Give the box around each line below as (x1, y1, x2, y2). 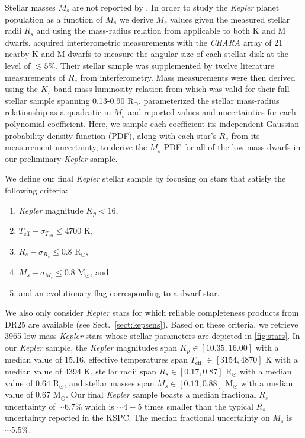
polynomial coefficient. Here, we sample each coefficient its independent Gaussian (5, 117, 299, 129)
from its (231, 129, 260, 141)
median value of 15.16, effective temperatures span (5, 353, 188, 366)
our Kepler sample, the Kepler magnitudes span (5, 341, 177, 353)
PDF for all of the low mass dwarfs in (163, 141, 301, 153)
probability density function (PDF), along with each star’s (5, 129, 217, 141)
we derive (119, 12, 153, 25)
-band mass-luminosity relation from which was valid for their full (51, 82, 290, 95)
